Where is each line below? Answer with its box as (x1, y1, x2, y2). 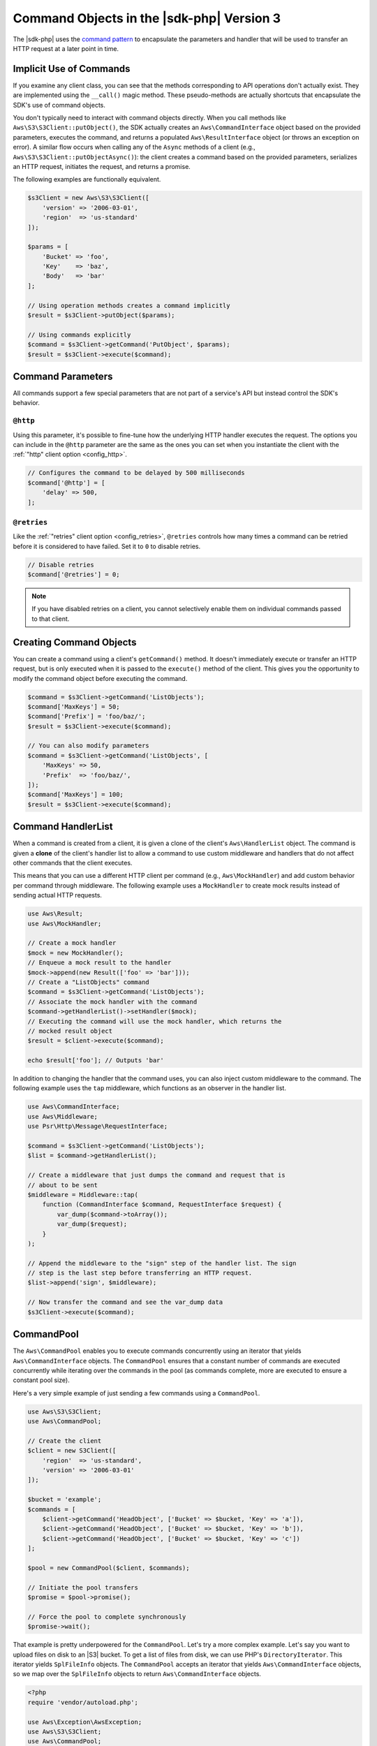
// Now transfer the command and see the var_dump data (27, 1298, 223, 1306)
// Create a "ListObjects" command (27, 978, 149, 986)
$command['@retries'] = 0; (27, 571, 120, 579)
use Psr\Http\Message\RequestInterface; (27, 1122, 168, 1131)
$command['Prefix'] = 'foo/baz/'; (27, 712, 146, 721)
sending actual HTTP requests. (13, 891, 103, 900)
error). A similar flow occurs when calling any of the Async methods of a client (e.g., (13, 143, 256, 152)
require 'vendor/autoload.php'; (27, 1698, 139, 1706)
